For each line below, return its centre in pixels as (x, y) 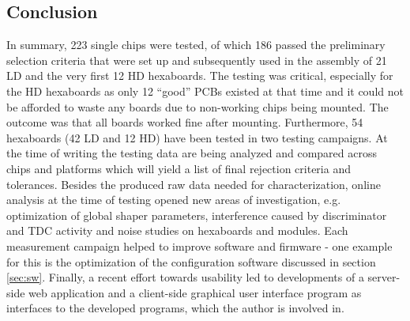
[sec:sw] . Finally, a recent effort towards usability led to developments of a (185, 277)
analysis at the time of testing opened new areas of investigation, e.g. (174, 200)
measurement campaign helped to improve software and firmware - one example (199, 245)
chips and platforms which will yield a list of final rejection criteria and (179, 168)
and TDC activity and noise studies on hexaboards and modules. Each (177, 230)
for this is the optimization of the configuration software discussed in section (191, 261)
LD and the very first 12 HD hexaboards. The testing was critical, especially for (200, 76)
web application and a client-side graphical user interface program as (195, 292)
